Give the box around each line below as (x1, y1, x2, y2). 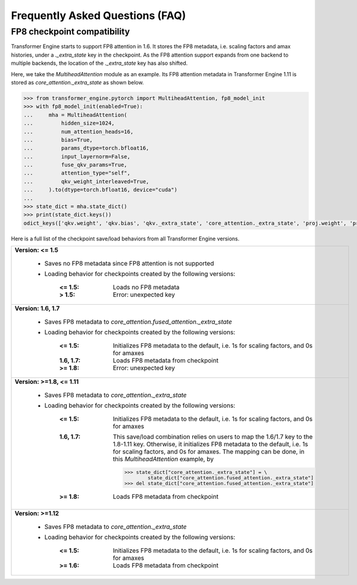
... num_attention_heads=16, (23, 128, 134, 135)
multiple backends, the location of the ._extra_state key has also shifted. (11, 60, 188, 67)
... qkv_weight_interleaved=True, (23, 178, 149, 184)
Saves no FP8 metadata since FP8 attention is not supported (44, 259, 214, 268)
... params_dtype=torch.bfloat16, (23, 145, 149, 152)
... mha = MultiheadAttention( (23, 111, 127, 118)
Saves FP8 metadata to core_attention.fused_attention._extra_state (44, 318, 232, 326)
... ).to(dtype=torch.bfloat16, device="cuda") (23, 186, 178, 193)
